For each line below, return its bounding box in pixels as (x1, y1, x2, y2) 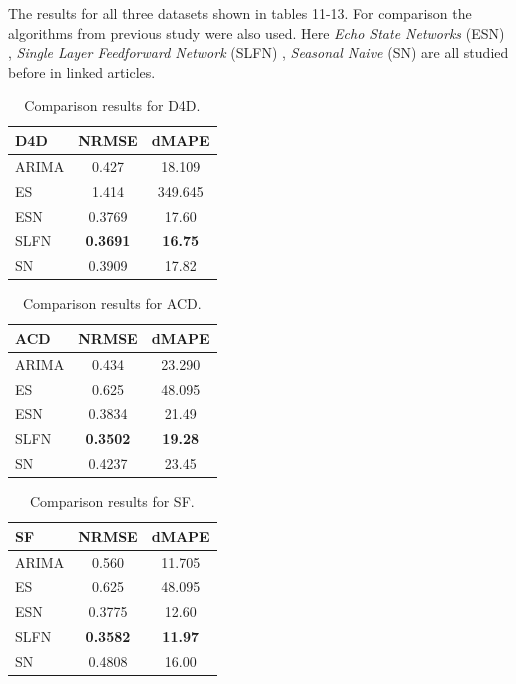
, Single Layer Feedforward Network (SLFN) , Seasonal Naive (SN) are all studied (8, 42, 509, 63)
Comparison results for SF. (30, 491, 195, 512)
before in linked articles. (8, 61, 156, 82)
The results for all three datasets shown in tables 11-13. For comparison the (8, 3, 472, 23)
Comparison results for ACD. (23, 293, 202, 314)
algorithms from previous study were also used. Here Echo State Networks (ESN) (8, 22, 505, 43)
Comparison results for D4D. (24, 95, 201, 116)
